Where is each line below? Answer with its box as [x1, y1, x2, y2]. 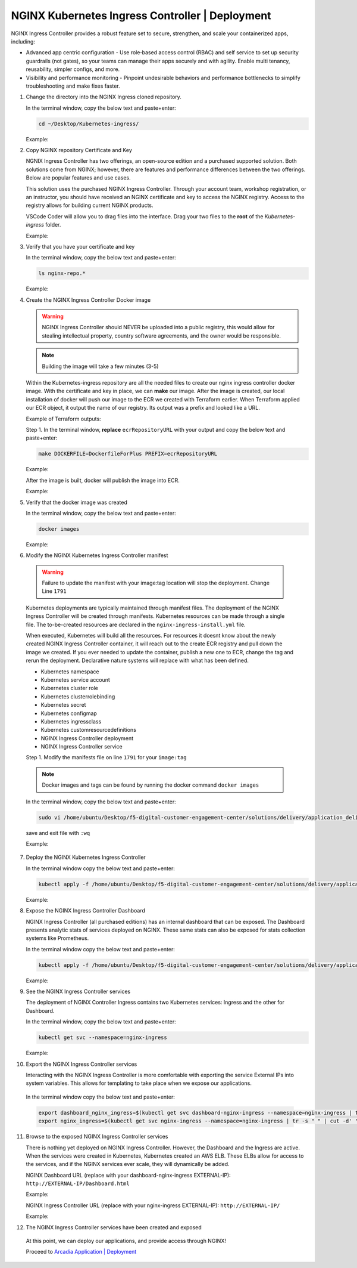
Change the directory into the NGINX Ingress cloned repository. [26, 93, 181, 101]
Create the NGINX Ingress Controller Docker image [26, 296, 151, 304]
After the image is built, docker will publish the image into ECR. [26, 477, 180, 484]
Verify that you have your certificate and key [26, 243, 135, 250]
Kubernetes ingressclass [40, 717, 102, 725]
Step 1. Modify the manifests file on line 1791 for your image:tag [26, 754, 187, 761]
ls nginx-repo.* [38, 270, 86, 277]
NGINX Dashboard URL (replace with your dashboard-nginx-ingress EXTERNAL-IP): [26, 1171, 231, 1179]
